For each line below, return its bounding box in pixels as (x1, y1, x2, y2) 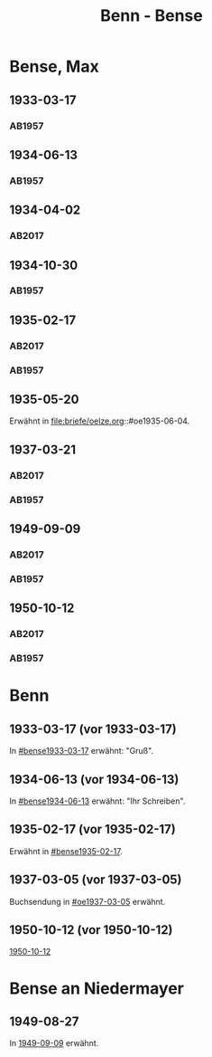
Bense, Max (9, 56, 99, 77)
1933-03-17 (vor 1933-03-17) (9, 721, 178, 737)
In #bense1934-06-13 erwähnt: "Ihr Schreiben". (9, 795, 186, 806)
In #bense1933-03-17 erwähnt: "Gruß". (9, 746, 154, 757)
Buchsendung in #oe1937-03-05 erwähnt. (9, 896, 166, 907)
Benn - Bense (100, 5, 203, 26)
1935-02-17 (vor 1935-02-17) (9, 822, 176, 837)
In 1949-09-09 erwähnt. (9, 1038, 99, 1049)
